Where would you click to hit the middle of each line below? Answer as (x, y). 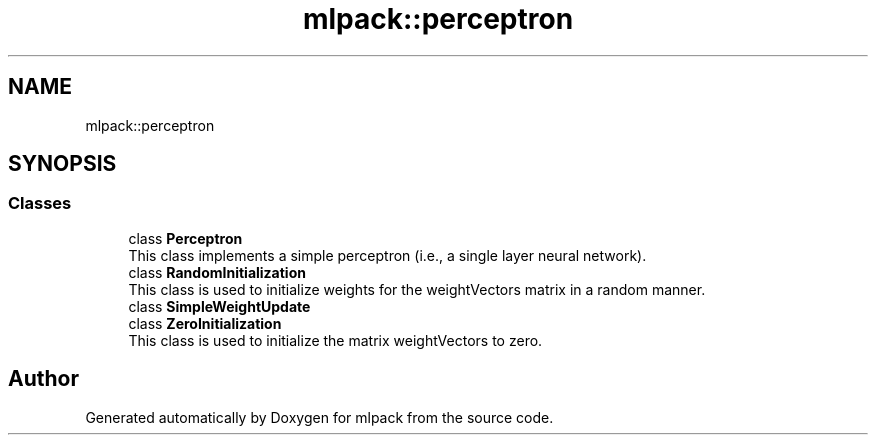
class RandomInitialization (217, 272)
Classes (40, 203)
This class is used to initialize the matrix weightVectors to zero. (335, 340)
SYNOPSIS (62, 164)
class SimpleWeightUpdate (219, 306)
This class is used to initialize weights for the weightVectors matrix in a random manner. (417, 289)
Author (43, 379)
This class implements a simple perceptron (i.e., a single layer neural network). (387, 255)
